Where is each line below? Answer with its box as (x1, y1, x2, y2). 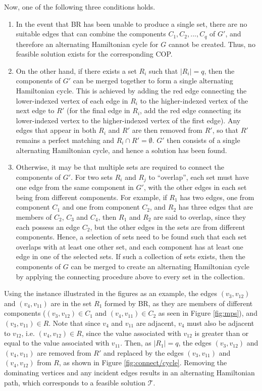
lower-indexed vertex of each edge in (16, 95, 128, 106)
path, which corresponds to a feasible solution (4, 377, 146, 387)
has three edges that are (178, 202, 253, 212)
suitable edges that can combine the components (16, 28, 166, 39)
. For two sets (71, 171, 113, 182)
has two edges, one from (180, 191, 254, 202)
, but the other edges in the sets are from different (90, 221, 245, 232)
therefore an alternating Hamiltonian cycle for (16, 38, 159, 49)
